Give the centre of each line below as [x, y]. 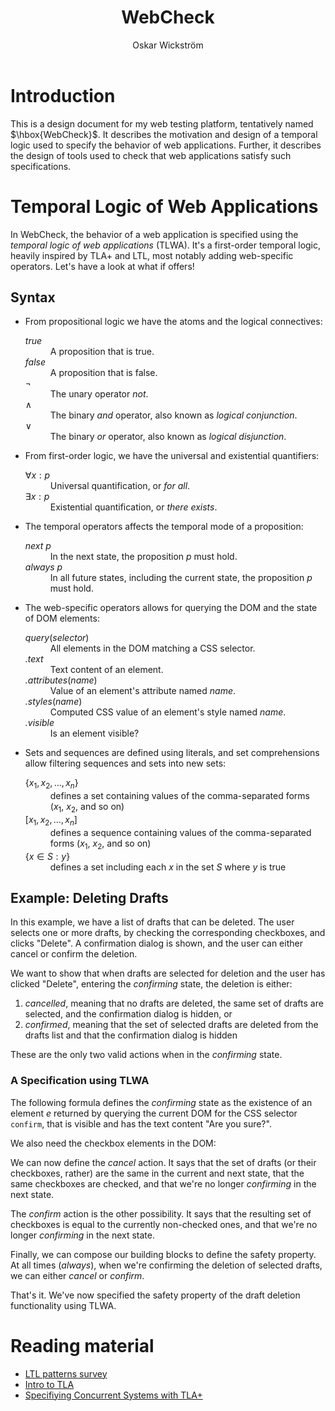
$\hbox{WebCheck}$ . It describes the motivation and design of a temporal [164, 134]
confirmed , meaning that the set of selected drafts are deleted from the [171, 1025]
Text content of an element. [106, 670]
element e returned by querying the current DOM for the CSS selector [154, 1113]
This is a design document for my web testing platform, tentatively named [162, 123]
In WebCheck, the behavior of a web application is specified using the [154, 234]
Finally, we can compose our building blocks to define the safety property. [163, 1254]
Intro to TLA [49, 1384]
